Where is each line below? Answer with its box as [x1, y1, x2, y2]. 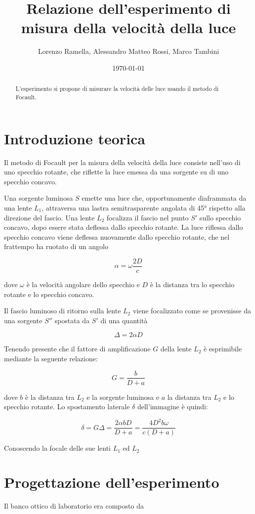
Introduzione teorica [4, 128, 146, 148]
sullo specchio [199, 212, 241, 222]
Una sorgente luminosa [4, 193, 73, 203]
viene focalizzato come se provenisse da [132, 305, 251, 316]
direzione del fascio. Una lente [4, 212, 95, 222]
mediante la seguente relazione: [4, 353, 98, 363]
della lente [160, 343, 192, 354]
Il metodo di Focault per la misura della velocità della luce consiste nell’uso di [4, 157, 241, 167]
